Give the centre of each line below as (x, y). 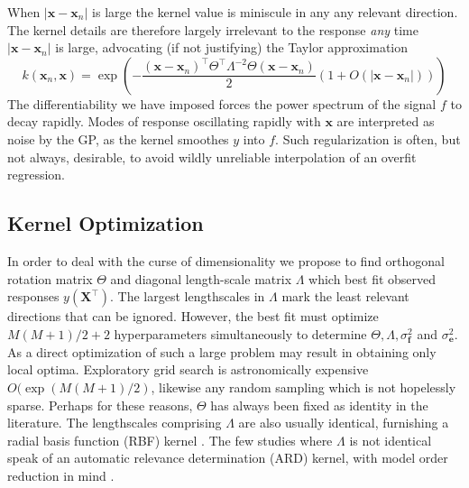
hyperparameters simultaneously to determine (240, 333)
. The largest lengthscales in (188, 296)
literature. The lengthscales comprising (115, 423)
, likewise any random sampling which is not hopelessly (303, 387)
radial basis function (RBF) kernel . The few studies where (170, 440)
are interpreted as (386, 121)
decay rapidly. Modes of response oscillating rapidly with (164, 121)
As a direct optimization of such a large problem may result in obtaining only (222, 351)
